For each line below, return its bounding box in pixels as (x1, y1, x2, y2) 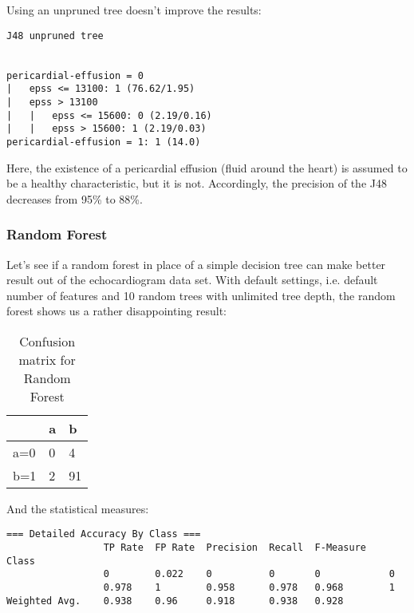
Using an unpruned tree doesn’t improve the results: (6, 2, 262, 18)
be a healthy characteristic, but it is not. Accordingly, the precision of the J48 (6, 175, 387, 192)
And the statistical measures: (6, 500, 149, 516)
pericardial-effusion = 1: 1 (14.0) (6, 136, 201, 148)
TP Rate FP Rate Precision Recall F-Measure (103, 542, 367, 554)
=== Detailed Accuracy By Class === (6, 528, 201, 540)
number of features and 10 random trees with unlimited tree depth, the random (6, 287, 396, 303)
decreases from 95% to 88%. (6, 190, 143, 207)
